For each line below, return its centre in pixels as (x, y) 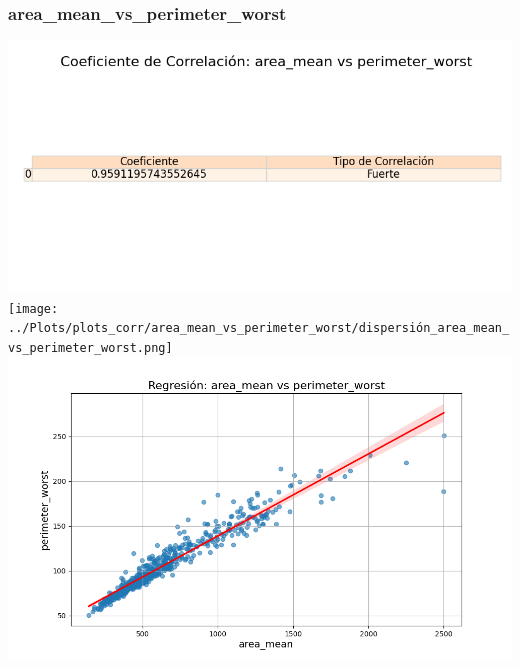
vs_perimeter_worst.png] (90, 348)
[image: (33, 308)
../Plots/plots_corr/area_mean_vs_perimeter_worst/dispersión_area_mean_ (259, 328)
